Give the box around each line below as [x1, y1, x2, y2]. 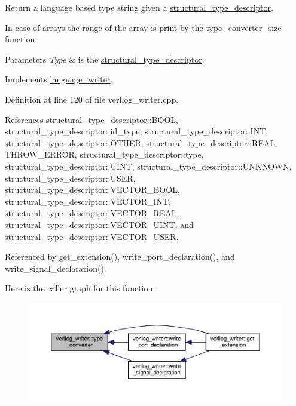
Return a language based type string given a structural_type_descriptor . [5, 1, 273, 13]
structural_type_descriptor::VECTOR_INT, [5, 195, 172, 207]
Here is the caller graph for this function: [5, 282, 155, 294]
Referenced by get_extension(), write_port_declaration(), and [5, 250, 235, 263]
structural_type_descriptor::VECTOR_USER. [5, 230, 179, 242]
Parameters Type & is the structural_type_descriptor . [5, 53, 205, 65]
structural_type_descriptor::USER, [5, 171, 136, 184]
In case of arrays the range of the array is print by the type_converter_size [5, 21, 282, 33]
